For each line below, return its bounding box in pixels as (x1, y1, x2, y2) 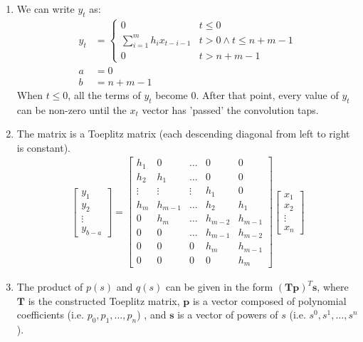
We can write (16, 1, 75, 16)
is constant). (16, 140, 71, 155)
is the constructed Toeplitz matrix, (28, 293, 180, 308)
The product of (16, 279, 83, 294)
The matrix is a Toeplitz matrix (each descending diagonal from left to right (16, 126, 350, 141)
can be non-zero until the (16, 102, 127, 117)
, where (317, 279, 349, 294)
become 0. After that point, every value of (155, 87, 339, 102)
